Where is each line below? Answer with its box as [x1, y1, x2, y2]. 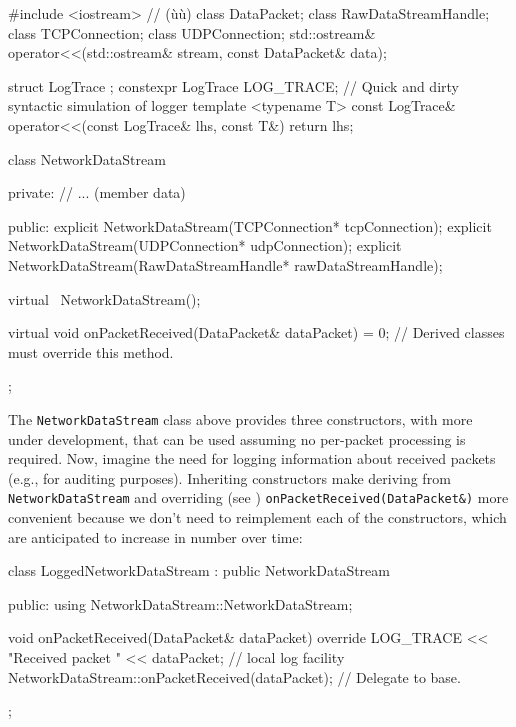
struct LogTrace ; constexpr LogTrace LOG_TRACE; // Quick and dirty [8, 75, 459, 96]
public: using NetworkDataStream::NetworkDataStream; [8, 593, 353, 614]
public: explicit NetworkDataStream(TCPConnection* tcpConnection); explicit [8, 215, 492, 236]
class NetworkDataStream [8, 148, 166, 169]
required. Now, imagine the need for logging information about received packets [8, 448, 496, 469]
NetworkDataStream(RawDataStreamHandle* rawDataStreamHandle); [8, 254, 443, 275]
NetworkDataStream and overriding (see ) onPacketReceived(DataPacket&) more [8, 487, 509, 508]
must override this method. [8, 341, 174, 362]
